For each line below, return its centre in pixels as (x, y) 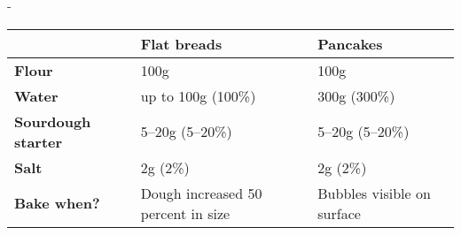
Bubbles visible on (374, 193)
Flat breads (181, 43)
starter (39, 141)
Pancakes (350, 43)
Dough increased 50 (201, 193)
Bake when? (57, 203)
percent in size (185, 213)
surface (339, 213)
